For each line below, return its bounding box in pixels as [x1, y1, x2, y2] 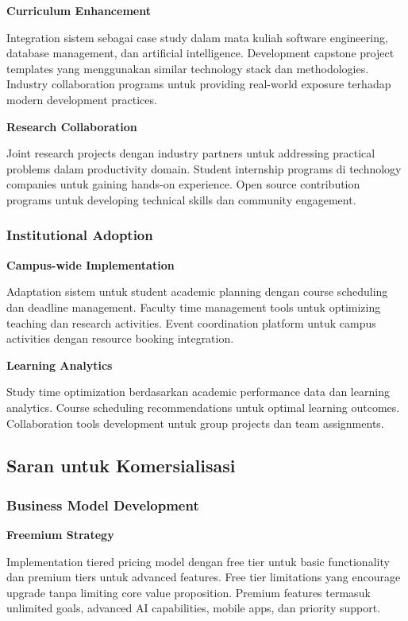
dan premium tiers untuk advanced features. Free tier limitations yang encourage [6, 569, 401, 585]
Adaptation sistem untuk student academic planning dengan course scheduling [6, 283, 388, 300]
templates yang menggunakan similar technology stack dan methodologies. [6, 60, 369, 76]
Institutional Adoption [6, 225, 153, 245]
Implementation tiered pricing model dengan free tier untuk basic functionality [6, 553, 390, 569]
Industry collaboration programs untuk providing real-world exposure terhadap [6, 76, 391, 92]
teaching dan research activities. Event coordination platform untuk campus [6, 314, 376, 331]
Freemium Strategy [6, 526, 114, 543]
